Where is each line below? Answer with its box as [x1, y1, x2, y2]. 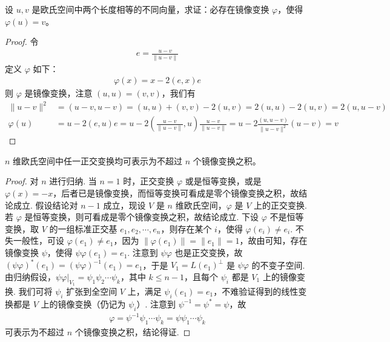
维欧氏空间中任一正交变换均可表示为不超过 [13, 154, 183, 167]
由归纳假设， [5, 270, 56, 283]
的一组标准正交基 [49, 222, 117, 235]
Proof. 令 [5, 35, 39, 48]
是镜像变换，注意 [24, 87, 93, 99]
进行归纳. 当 [49, 175, 97, 187]
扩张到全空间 [66, 284, 117, 297]
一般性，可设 [13, 234, 64, 247]
